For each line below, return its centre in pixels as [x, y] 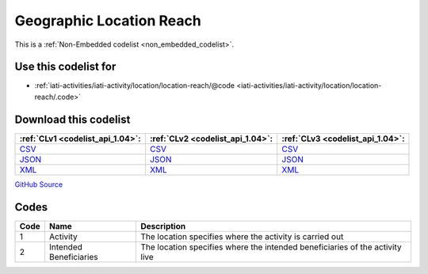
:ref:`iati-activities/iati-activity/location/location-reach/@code [135, 86]
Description [163, 226]
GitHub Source [39, 184]
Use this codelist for [65, 67]
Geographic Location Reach [108, 21]
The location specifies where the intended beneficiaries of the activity [271, 247]
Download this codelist [73, 119]
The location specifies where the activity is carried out [242, 236]
